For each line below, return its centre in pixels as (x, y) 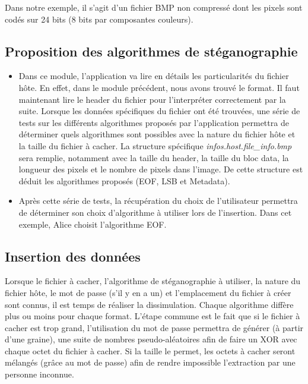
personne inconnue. (39, 374)
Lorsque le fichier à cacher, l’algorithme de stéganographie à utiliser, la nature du (153, 281)
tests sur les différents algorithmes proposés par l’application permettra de (154, 122)
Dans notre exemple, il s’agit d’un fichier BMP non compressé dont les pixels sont (154, 7)
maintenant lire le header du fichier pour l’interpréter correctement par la (152, 99)
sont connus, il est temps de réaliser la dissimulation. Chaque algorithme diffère (149, 304)
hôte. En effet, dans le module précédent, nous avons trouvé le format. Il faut (159, 87)
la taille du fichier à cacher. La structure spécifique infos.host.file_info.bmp (155, 145)
